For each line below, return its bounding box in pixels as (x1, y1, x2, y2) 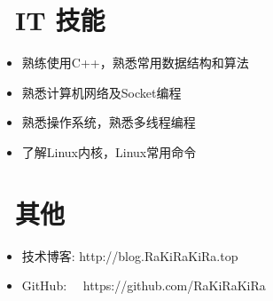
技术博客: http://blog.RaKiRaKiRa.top (21, 246, 238, 265)
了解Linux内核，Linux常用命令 (21, 142, 197, 161)
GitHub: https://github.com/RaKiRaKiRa (21, 276, 266, 295)
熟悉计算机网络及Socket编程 (21, 83, 182, 101)
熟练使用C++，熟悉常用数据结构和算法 (21, 53, 249, 72)
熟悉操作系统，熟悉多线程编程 (21, 113, 196, 131)
